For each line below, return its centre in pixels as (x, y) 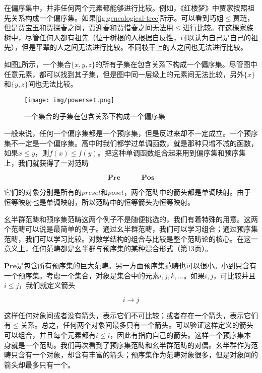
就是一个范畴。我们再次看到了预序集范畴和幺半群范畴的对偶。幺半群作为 (131, 345)
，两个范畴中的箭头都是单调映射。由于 (188, 192)
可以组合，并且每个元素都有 (50, 334)
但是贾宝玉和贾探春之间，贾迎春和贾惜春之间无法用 (89, 27)
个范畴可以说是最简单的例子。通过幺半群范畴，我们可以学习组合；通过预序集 (131, 229)
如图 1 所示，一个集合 (38, 64)
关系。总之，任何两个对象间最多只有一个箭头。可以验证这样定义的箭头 (137, 325)
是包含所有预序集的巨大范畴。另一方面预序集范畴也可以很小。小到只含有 (137, 265)
